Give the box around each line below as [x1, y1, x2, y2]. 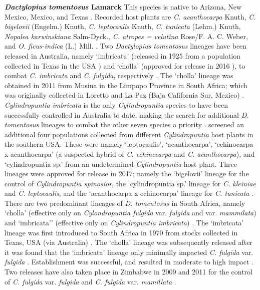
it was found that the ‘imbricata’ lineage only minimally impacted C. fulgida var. [5, 246, 253, 257]
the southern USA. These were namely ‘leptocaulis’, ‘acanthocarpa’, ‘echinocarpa [5, 139, 253, 149]
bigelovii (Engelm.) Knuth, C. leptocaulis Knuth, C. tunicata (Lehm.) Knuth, [5, 21, 241, 32]
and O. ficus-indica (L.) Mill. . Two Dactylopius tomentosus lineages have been [5, 41, 247, 51]
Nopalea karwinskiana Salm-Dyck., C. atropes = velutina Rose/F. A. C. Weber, [5, 31, 248, 41]
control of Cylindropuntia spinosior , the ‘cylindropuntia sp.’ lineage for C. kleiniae [5, 178, 256, 188]
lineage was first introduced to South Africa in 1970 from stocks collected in [5, 227, 238, 237]
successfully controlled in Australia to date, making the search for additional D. [5, 109, 249, 120]
